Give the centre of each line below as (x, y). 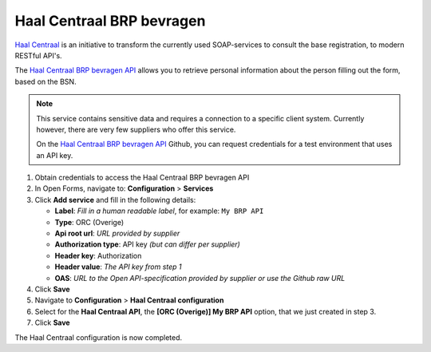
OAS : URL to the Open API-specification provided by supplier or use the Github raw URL (200, 278)
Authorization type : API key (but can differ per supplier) (148, 244)
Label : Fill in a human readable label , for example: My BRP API (159, 211)
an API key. (55, 155)
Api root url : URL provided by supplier (117, 233)
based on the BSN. (45, 81)
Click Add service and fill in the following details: (115, 200)
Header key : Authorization (98, 255)
